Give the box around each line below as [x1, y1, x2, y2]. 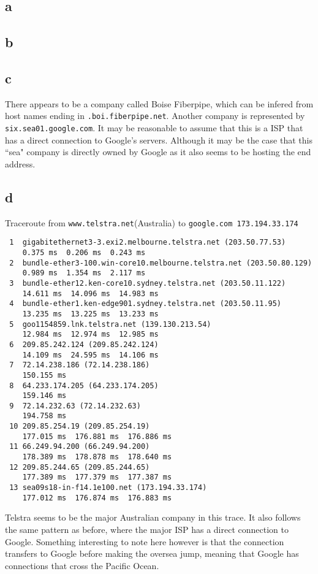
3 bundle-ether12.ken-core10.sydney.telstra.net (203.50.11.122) [9, 278, 286, 288]
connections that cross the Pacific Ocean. [5, 559, 159, 572]
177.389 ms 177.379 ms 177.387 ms [22, 473, 172, 482]
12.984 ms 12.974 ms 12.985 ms [22, 330, 159, 339]
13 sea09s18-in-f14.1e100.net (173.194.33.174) [9, 483, 207, 492]
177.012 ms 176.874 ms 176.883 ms [22, 493, 172, 502]
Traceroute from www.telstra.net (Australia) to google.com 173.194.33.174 [5, 216, 298, 229]
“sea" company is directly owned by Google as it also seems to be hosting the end [5, 145, 311, 158]
